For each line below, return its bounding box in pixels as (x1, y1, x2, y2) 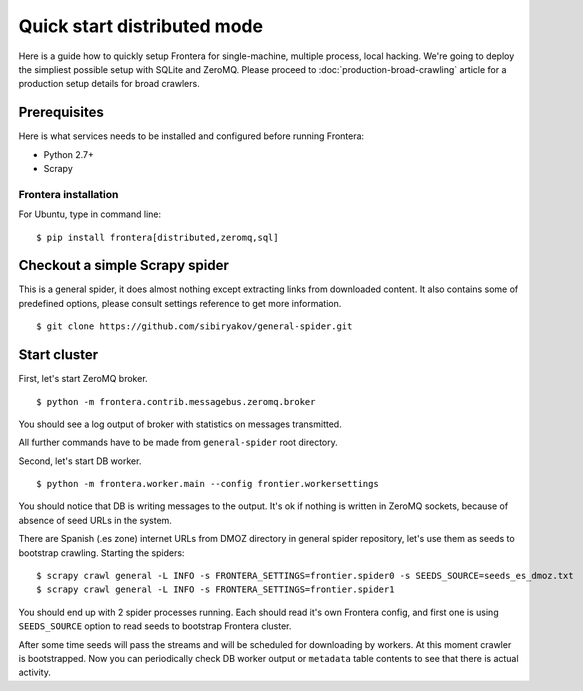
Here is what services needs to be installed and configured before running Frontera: (18, 130, 365, 142)
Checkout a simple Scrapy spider (18, 257, 230, 274)
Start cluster (18, 346, 99, 364)
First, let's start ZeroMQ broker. (18, 373, 149, 385)
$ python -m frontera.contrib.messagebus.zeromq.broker (36, 396, 316, 407)
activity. (18, 666, 52, 679)
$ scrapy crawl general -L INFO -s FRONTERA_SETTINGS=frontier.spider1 (36, 584, 395, 595)
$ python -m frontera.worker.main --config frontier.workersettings (36, 478, 379, 490)
